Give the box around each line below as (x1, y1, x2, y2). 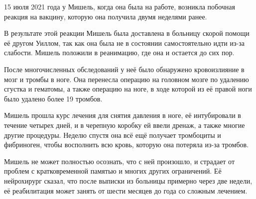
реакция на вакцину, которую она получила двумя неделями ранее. (4, 11, 207, 21)
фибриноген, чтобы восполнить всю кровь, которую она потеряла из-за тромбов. (4, 139, 249, 150)
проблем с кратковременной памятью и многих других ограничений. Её (4, 166, 222, 176)
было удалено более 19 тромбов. (4, 93, 103, 103)
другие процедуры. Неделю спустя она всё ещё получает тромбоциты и (4, 129, 221, 140)
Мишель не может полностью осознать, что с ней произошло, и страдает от (4, 156, 235, 166)
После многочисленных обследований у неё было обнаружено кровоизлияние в (4, 64, 245, 74)
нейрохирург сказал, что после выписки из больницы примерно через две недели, (4, 175, 253, 186)
